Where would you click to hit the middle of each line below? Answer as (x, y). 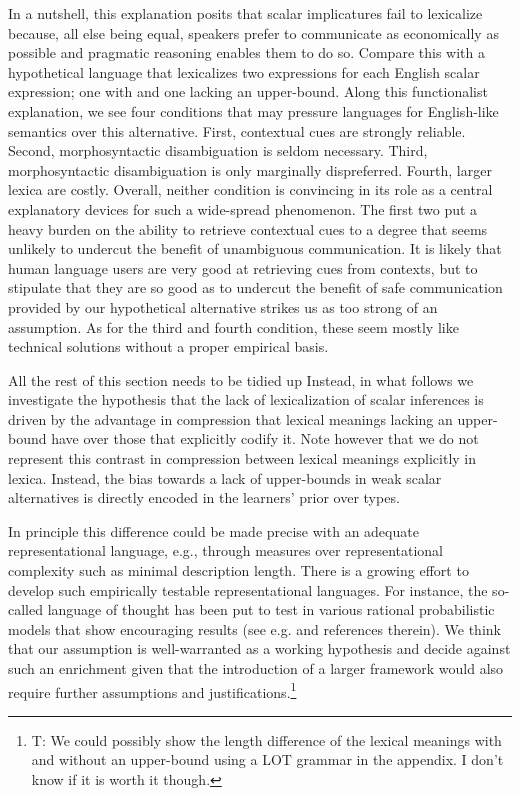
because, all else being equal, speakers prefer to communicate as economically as (253, 32)
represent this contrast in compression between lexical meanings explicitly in (242, 458)
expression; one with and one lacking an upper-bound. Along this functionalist (248, 91)
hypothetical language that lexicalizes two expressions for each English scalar (244, 71)
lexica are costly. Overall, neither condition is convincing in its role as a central (250, 189)
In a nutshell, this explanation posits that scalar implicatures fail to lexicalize (245, 13)
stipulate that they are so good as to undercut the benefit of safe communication (255, 287)
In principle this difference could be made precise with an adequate (213, 530)
